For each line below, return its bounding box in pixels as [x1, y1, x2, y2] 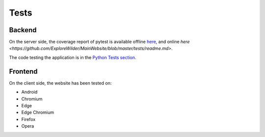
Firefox [21, 116, 36, 122]
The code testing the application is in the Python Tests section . [9, 54, 136, 60]
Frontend [9, 67, 38, 76]
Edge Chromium [21, 110, 54, 116]
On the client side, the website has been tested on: [9, 80, 112, 86]
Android [21, 89, 38, 95]
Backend [9, 26, 37, 34]
